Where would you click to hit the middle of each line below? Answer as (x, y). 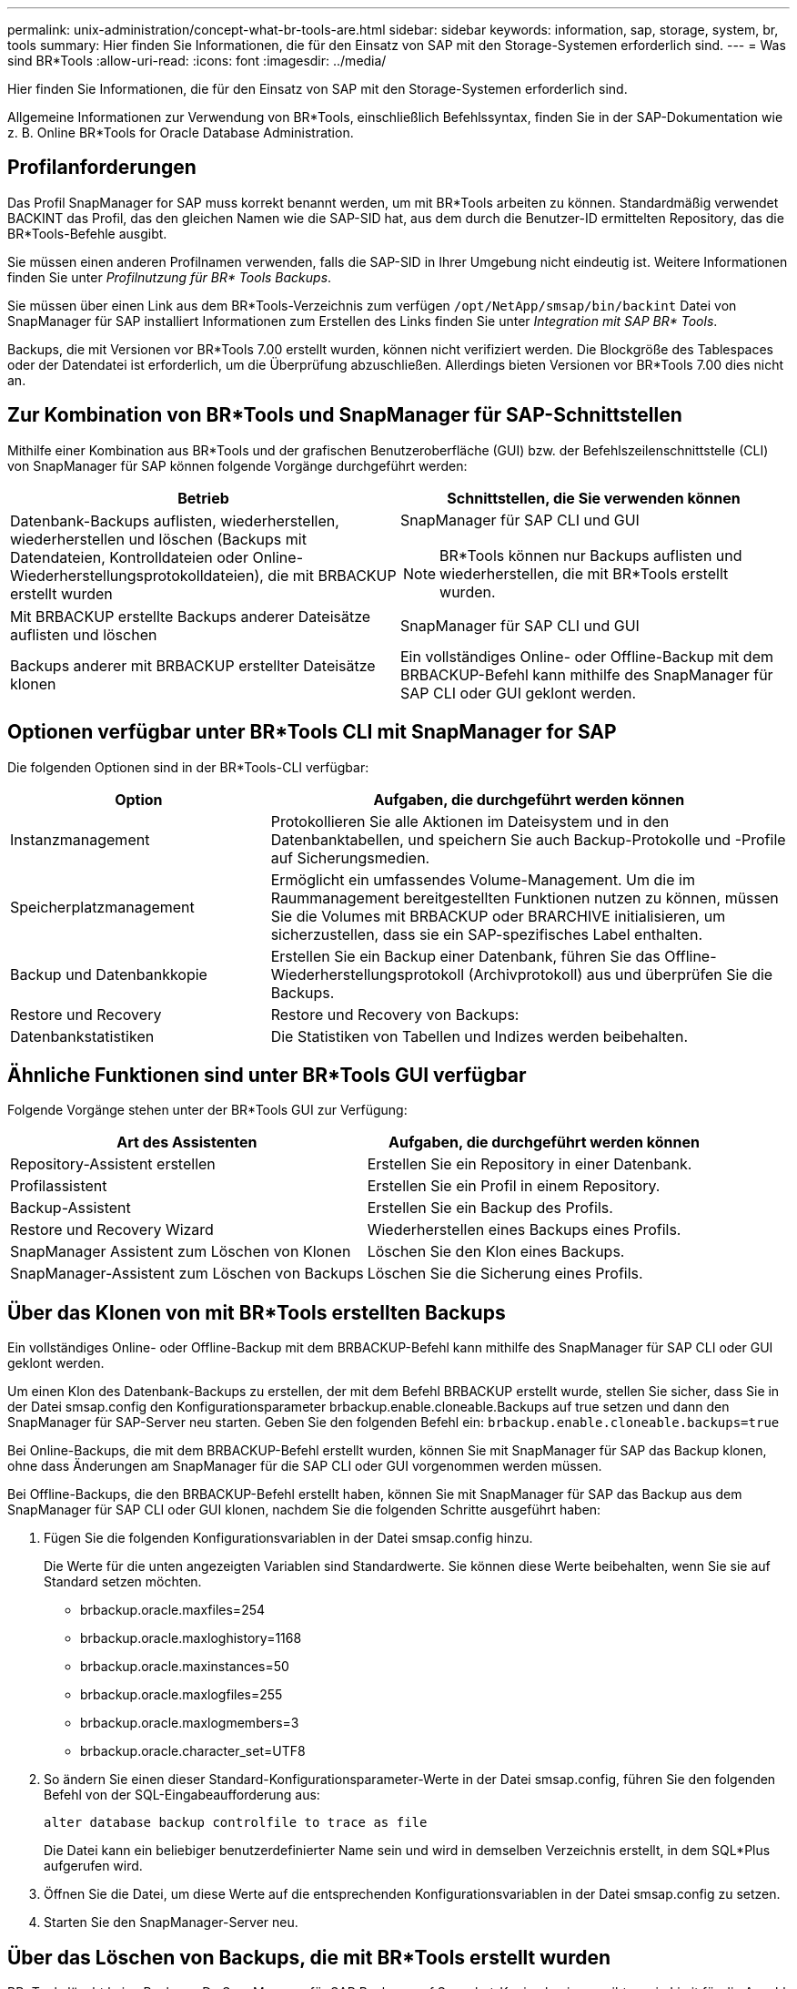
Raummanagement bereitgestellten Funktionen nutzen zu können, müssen (525, 898)
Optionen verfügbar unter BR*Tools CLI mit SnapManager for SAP (312, 732)
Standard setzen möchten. (123, 1582)
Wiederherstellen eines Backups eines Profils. (524, 1230)
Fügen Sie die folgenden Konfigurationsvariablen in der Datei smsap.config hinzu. (288, 1538)
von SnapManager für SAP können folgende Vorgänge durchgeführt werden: (237, 465)
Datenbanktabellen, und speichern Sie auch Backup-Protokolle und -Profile (528, 839)
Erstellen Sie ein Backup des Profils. (490, 1208)
